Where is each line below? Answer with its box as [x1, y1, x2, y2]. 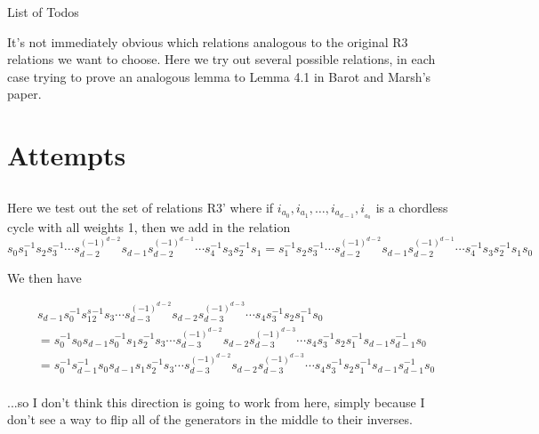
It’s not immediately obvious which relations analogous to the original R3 [7, 32, 408, 51]
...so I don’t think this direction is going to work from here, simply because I [7, 392, 425, 411]
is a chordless [375, 197, 448, 216]
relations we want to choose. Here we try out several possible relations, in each [7, 50, 436, 68]
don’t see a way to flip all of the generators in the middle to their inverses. [7, 410, 413, 429]
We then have [7, 268, 82, 286]
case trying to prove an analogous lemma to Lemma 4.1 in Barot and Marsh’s [7, 67, 431, 85]
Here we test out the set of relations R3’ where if [7, 197, 274, 216]
